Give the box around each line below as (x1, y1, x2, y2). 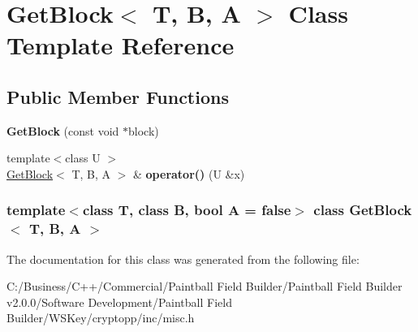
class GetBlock (313, 200, 412, 220)
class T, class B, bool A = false (82, 200, 291, 220)
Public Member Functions (6, 84, 229, 109)
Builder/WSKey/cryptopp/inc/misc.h (6, 309, 195, 326)
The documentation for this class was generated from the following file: (6, 250, 360, 267)
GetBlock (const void (6, 122, 119, 139)
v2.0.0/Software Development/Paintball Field (6, 293, 232, 310)
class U (65, 149, 101, 166)
